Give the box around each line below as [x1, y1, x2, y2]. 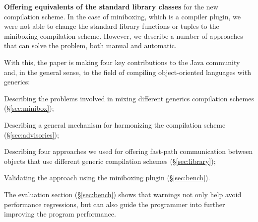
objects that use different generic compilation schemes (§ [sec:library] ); [4, 155, 216, 166]
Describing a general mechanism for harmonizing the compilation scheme [4, 119, 226, 130]
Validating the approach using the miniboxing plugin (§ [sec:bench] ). [4, 172, 210, 183]
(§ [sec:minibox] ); [4, 103, 54, 113]
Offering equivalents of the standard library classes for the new [4, 1, 218, 11]
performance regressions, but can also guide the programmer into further [4, 199, 225, 209]
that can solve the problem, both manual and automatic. [4, 40, 177, 51]
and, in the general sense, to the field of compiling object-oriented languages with [4, 67, 252, 77]
